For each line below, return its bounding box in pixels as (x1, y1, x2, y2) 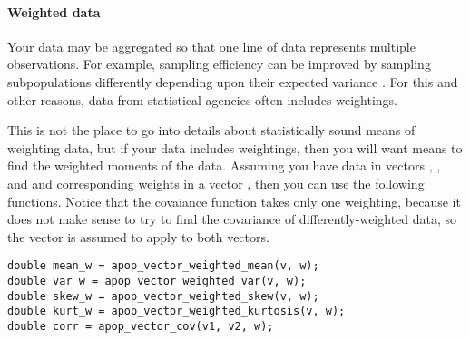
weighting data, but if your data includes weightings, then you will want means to (7, 138, 463, 157)
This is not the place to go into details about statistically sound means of (7, 121, 416, 140)
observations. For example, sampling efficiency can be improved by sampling (7, 54, 431, 73)
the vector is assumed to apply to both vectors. (7, 227, 269, 246)
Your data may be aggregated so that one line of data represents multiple (7, 36, 416, 55)
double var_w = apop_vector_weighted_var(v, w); (7, 274, 307, 287)
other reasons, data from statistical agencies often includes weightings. (7, 90, 397, 109)
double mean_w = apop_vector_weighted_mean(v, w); (7, 259, 319, 273)
